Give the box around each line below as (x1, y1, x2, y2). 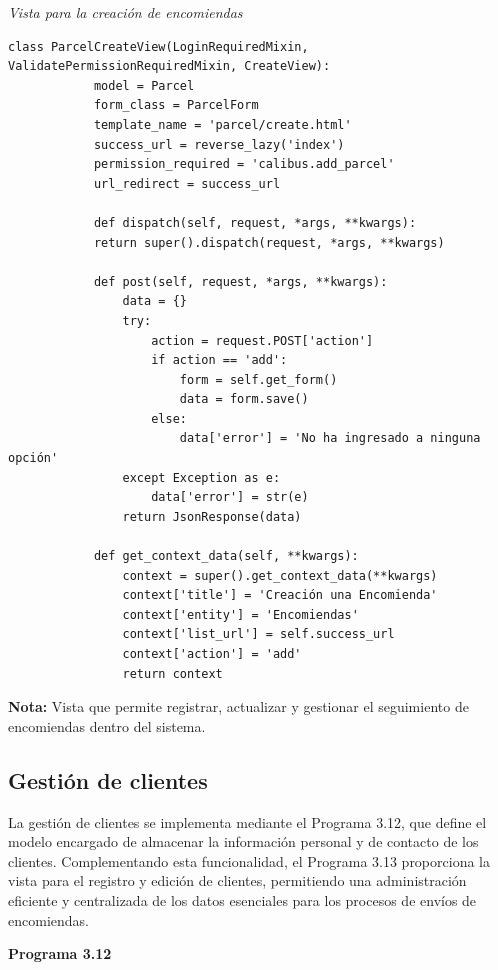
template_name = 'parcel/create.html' (93, 117, 352, 132)
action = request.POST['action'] (151, 333, 374, 348)
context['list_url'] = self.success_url (122, 627, 395, 642)
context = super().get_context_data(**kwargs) (122, 568, 438, 583)
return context (122, 666, 223, 681)
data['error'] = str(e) (151, 490, 309, 505)
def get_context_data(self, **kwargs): (93, 549, 359, 564)
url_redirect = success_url (93, 176, 281, 191)
